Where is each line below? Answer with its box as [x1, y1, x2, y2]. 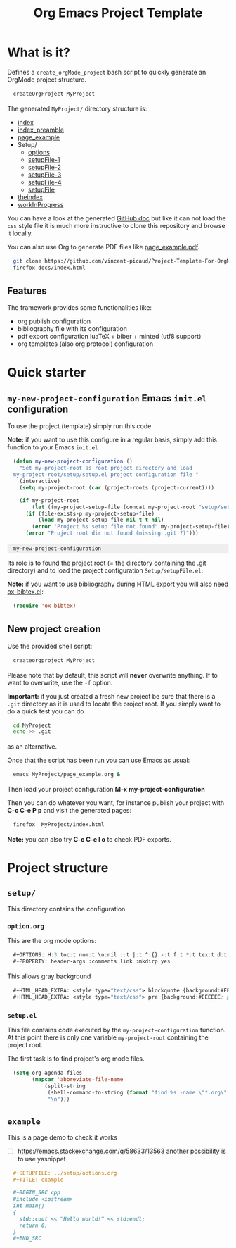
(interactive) [19, 478, 61, 485]
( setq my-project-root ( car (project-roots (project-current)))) [19, 484, 215, 491]
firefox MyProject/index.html [13, 821, 105, 828]
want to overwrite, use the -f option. [7, 678, 113, 687]
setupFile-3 [27, 170, 62, 179]
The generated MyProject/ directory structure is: [7, 104, 147, 113]
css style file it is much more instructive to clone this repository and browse [7, 221, 226, 230]
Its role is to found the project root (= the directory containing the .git [7, 559, 206, 567]
